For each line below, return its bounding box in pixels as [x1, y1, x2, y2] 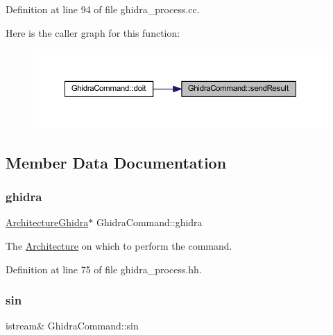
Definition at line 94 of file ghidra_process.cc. [6, 2, 200, 16]
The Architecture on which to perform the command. [6, 239, 232, 252]
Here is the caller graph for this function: [6, 25, 180, 40]
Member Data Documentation [6, 151, 227, 173]
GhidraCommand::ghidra [96, 215, 203, 230]
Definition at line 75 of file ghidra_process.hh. [6, 261, 202, 276]
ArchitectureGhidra [6, 215, 89, 230]
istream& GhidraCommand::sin [6, 318, 139, 333]
